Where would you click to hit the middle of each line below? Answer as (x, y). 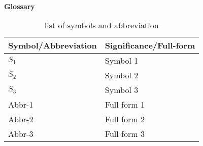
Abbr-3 (21, 134)
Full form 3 (125, 134)
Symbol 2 (122, 75)
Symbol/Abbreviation (53, 45)
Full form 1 (125, 105)
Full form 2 (125, 119)
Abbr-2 (21, 119)
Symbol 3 (122, 90)
